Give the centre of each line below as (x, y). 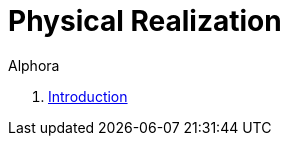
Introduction (88, 96)
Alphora (34, 65)
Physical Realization (145, 21)
